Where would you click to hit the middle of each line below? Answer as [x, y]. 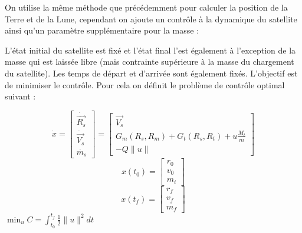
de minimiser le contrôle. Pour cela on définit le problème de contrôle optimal [145, 84]
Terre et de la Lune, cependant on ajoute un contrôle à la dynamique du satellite [151, 19]
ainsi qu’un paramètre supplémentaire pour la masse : [102, 30]
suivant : [20, 96]
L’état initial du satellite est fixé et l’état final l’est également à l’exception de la [150, 50]
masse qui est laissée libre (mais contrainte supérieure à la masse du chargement [150, 61]
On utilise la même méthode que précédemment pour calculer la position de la [146, 7]
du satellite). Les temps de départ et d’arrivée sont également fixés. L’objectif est [151, 73]
